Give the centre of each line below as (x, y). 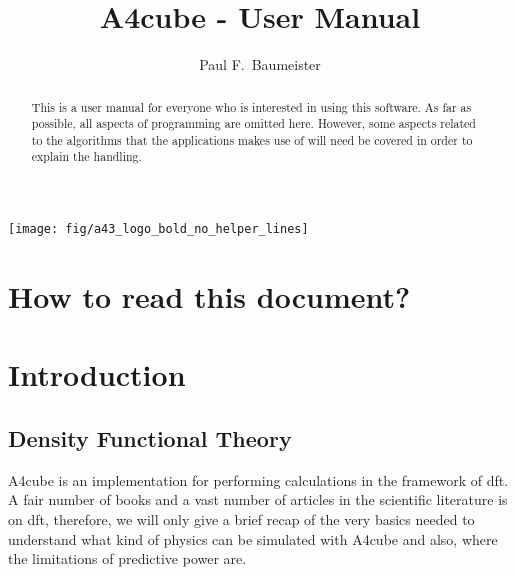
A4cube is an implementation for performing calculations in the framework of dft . (258, 479)
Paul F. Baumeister (260, 64)
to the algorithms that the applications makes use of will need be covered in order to (252, 139)
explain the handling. (86, 156)
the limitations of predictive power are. (127, 558)
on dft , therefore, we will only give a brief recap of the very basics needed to (241, 518)
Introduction (97, 374)
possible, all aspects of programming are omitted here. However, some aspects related (253, 123)
